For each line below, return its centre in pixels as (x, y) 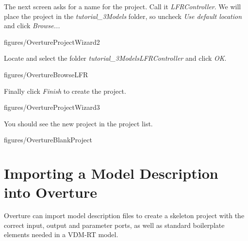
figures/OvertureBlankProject (48, 140)
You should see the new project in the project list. (78, 123)
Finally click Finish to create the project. (65, 91)
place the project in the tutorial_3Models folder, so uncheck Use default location (123, 16)
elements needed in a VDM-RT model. (61, 234)
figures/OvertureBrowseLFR (46, 74)
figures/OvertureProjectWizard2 (52, 42)
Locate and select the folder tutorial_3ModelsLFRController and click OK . (115, 58)
